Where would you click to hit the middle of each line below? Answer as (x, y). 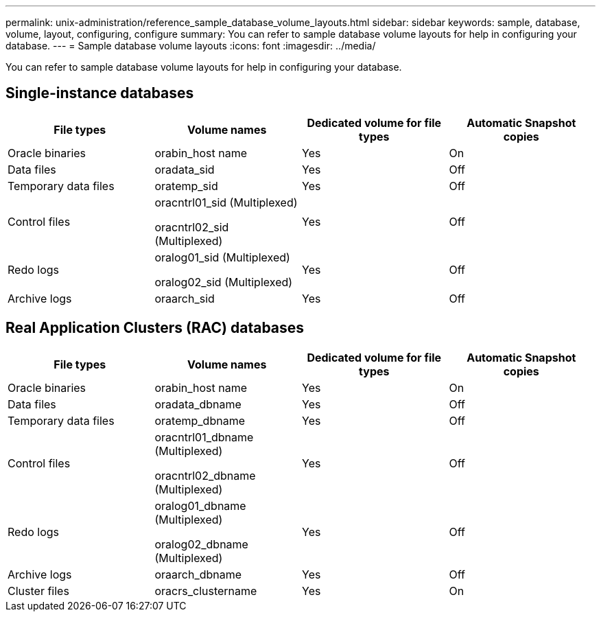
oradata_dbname (198, 404)
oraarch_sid (185, 298)
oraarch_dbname (198, 574)
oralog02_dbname (201, 544)
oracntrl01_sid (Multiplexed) (226, 202)
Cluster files (38, 591)
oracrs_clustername (206, 591)
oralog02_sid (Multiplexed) (224, 282)
